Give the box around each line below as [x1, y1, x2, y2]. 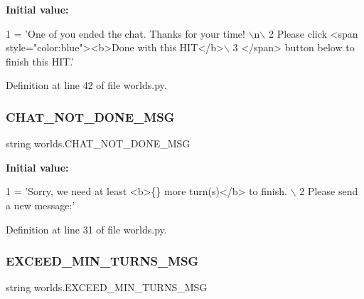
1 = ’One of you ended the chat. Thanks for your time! [6, 26, 245, 41]
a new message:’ [6, 197, 75, 212]
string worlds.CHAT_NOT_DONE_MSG [6, 136, 191, 151]
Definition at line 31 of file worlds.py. [6, 221, 167, 236]
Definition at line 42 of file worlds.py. [6, 78, 167, 93]
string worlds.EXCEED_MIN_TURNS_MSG [6, 280, 208, 295]
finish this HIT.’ [6, 53, 75, 68]
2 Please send [299, 184, 358, 199]
